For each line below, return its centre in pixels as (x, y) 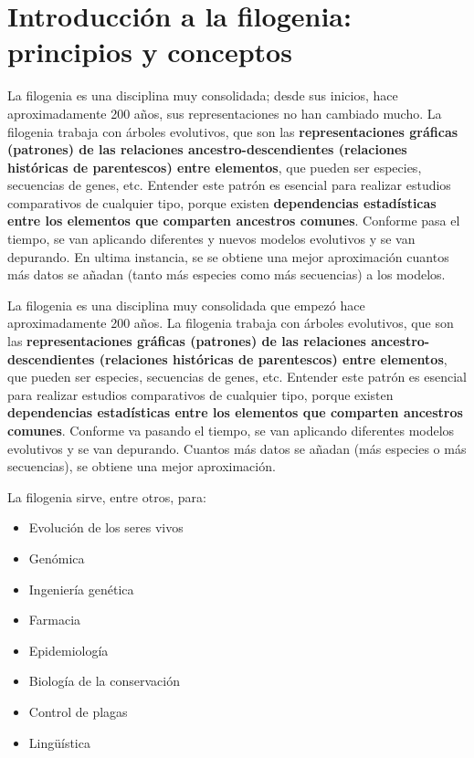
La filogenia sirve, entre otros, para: (107, 496)
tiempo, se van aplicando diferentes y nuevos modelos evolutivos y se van (211, 239)
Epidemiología (68, 650)
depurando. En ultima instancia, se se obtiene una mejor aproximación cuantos (228, 256)
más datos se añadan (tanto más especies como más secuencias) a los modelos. (226, 274)
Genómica (57, 558)
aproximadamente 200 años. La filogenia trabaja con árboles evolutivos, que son (231, 323)
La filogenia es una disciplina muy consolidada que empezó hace (186, 305)
